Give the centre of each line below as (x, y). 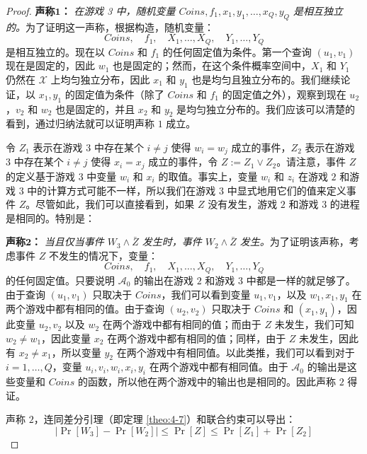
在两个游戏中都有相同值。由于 (219, 367)
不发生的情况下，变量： (103, 255)
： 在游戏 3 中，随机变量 (118, 11)
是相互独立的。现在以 (55, 51)
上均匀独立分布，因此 (100, 80)
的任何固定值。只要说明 (60, 280)
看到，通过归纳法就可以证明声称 (80, 123)
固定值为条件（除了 (119, 94)
